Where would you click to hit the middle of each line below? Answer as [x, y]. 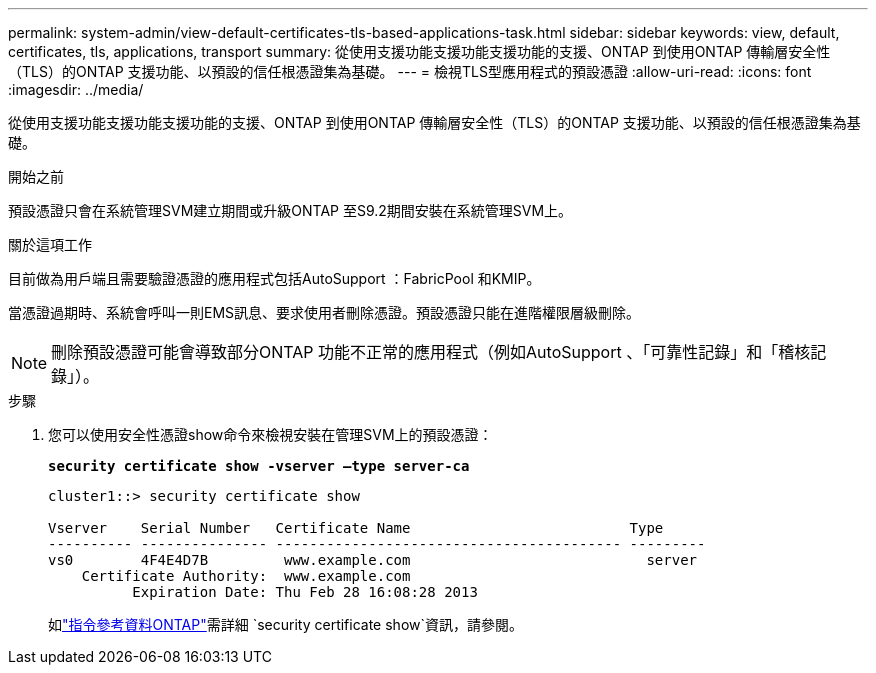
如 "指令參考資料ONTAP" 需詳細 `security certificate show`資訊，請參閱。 [286, 624]
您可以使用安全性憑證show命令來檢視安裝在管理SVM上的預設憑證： [270, 434]
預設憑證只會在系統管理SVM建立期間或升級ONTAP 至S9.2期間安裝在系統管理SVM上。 [290, 210]
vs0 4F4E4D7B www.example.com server [373, 560]
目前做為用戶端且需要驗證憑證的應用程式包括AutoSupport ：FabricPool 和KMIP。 [274, 278]
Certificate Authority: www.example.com [246, 576]
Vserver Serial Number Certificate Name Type [356, 528]
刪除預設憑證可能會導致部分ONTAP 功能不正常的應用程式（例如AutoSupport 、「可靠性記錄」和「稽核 [431, 352]
